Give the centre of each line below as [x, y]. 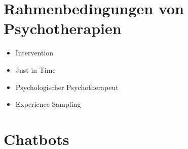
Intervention [34, 53]
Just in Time [35, 69]
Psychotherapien [63, 28]
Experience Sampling [48, 104]
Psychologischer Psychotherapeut [67, 87]
